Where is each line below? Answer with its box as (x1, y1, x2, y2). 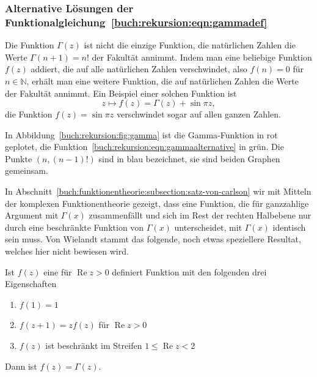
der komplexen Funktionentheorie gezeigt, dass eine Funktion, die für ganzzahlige (5, 196, 309, 209)
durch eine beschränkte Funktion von (5, 220, 144, 233)
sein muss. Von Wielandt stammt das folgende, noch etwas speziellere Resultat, (5, 233, 301, 245)
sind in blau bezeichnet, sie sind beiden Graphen (98, 152, 280, 165)
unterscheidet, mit (174, 220, 242, 233)
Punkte (5, 152, 32, 165)
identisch (272, 220, 306, 233)
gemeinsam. (5, 164, 48, 177)
